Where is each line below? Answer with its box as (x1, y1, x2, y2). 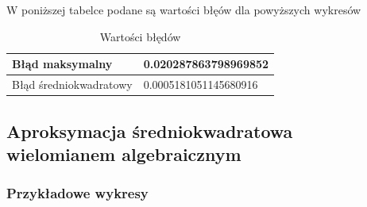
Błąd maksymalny (12, 56, 113, 72)
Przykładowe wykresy (6, 183, 149, 203)
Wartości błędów (99, 28, 181, 44)
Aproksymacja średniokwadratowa (6, 118, 293, 143)
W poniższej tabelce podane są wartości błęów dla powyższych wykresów (6, 2, 361, 17)
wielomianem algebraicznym (6, 141, 241, 166)
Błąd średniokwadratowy (12, 76, 133, 93)
